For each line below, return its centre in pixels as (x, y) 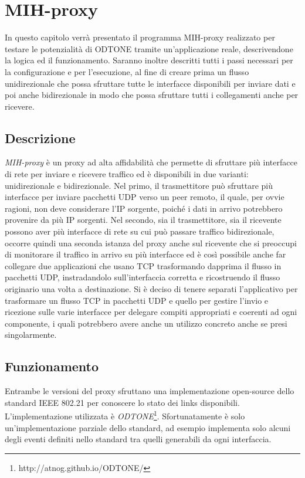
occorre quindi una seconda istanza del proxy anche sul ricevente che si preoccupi (151, 243)
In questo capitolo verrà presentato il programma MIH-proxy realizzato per (140, 37)
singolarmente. (31, 335)
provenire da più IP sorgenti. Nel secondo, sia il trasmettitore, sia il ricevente (143, 220)
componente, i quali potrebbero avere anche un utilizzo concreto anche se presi (146, 323)
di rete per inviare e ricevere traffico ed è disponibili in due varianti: (127, 174)
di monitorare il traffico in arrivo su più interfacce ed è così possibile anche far (145, 254)
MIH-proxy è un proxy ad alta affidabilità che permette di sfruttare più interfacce (151, 162)
